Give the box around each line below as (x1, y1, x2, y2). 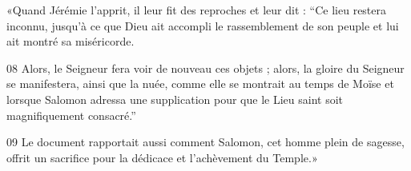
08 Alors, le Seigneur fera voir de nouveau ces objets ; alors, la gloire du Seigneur (6, 59, 405, 76)
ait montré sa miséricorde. (6, 33, 135, 50)
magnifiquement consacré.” (6, 106, 136, 123)
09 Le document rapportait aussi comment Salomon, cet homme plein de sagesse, (6, 133, 405, 150)
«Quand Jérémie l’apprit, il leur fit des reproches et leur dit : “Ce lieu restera (6, 2, 387, 18)
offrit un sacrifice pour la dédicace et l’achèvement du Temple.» (6, 149, 318, 165)
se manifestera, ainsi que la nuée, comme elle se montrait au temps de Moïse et (6, 75, 394, 92)
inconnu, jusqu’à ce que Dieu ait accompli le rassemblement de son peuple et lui (6, 17, 399, 34)
